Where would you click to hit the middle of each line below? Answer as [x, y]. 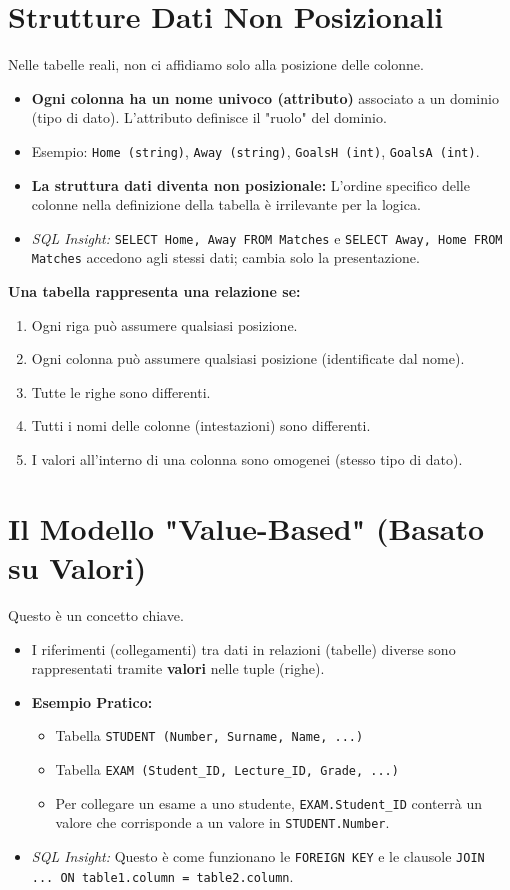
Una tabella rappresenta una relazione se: [154, 291]
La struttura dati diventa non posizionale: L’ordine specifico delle [250, 184]
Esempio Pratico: [92, 701]
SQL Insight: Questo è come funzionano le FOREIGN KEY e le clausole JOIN [258, 855]
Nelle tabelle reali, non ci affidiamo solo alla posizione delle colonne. [216, 64]
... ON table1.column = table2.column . [162, 875]
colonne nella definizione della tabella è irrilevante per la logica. [226, 204]
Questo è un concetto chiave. [96, 614]
